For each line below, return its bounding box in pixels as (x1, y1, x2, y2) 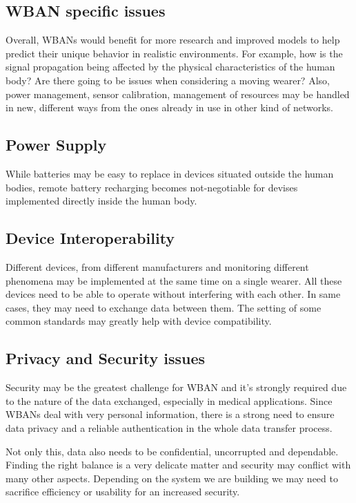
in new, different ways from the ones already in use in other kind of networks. (6, 100, 333, 115)
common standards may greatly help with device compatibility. (6, 314, 272, 328)
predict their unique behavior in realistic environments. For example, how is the (6, 46, 343, 60)
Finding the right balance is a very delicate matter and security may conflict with (6, 457, 351, 472)
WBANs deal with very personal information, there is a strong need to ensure (6, 407, 335, 421)
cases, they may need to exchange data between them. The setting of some (6, 300, 322, 314)
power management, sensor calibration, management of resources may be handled (6, 86, 350, 101)
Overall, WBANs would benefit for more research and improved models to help (6, 32, 340, 47)
